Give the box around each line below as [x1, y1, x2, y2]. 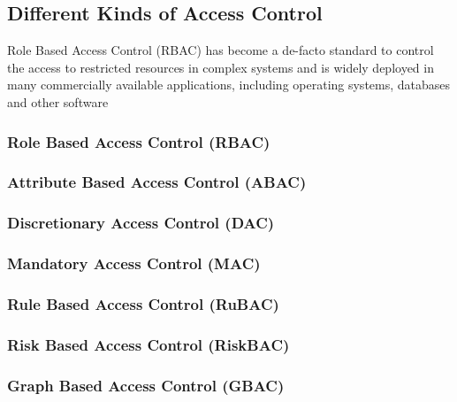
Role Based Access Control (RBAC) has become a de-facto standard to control [7, 41, 434, 59]
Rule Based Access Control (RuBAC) [7, 292, 279, 314]
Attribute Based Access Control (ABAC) [7, 171, 307, 193]
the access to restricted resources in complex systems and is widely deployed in [7, 58, 434, 76]
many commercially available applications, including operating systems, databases [7, 75, 451, 94]
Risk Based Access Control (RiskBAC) [7, 333, 290, 355]
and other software [7, 92, 109, 111]
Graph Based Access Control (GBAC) [7, 374, 285, 396]
